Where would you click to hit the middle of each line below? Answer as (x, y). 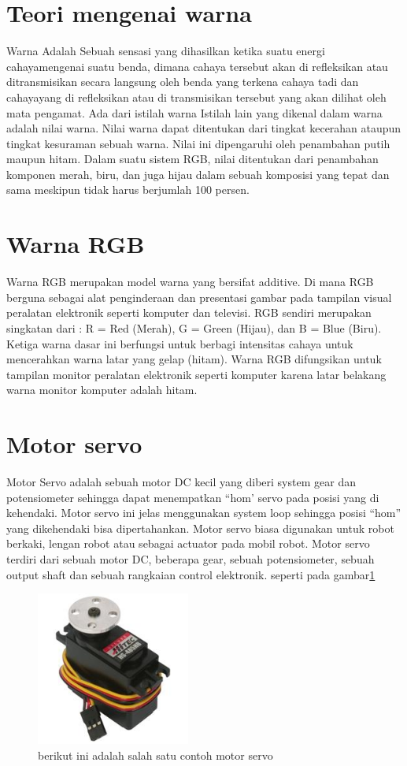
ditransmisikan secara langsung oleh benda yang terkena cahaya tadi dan (183, 82)
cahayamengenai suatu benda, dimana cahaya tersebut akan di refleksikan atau (197, 66)
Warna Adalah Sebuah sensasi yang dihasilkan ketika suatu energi (166, 51)
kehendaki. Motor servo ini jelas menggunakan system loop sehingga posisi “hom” (204, 513)
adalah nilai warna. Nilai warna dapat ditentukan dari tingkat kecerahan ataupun (204, 128)
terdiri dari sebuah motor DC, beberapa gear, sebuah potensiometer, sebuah (191, 559)
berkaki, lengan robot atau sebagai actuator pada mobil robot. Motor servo (188, 543)
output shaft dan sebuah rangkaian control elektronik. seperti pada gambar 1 (191, 574)
